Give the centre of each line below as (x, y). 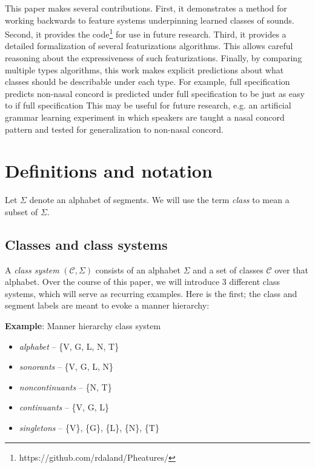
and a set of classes (228, 269)
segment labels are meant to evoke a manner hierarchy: (107, 305)
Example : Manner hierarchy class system (83, 326)
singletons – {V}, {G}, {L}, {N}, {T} (89, 428)
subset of (22, 211)
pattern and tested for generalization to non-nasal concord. (114, 129)
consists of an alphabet (138, 269)
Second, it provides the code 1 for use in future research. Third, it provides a (146, 33)
